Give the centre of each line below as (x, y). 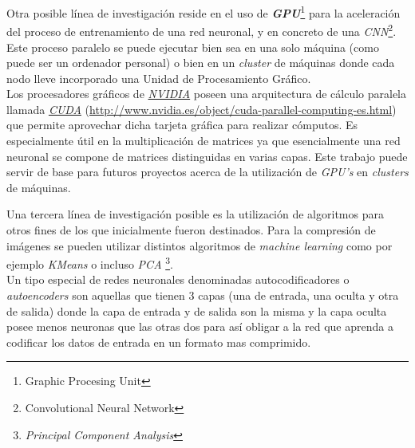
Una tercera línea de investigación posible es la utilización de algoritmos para (195, 214)
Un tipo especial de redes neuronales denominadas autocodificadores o (178, 279)
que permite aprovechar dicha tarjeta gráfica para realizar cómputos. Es (182, 125)
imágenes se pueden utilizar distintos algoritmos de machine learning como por (200, 245)
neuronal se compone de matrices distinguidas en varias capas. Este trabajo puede (207, 156)
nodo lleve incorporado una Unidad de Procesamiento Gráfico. (159, 78)
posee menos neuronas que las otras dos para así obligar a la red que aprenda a (200, 326)
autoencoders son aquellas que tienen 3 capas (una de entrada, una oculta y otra (203, 295)
